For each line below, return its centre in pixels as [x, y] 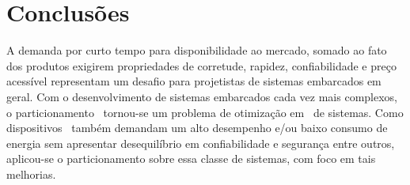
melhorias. [31, 174]
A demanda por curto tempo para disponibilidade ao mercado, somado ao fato [197, 50]
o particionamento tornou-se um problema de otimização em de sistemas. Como [205, 112]
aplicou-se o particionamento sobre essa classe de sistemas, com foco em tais [191, 159]
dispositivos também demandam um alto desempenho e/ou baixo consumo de [197, 128]
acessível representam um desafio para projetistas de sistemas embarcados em [194, 81]
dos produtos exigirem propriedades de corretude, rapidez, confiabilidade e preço [201, 65]
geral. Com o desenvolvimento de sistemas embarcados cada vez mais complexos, [202, 96]
